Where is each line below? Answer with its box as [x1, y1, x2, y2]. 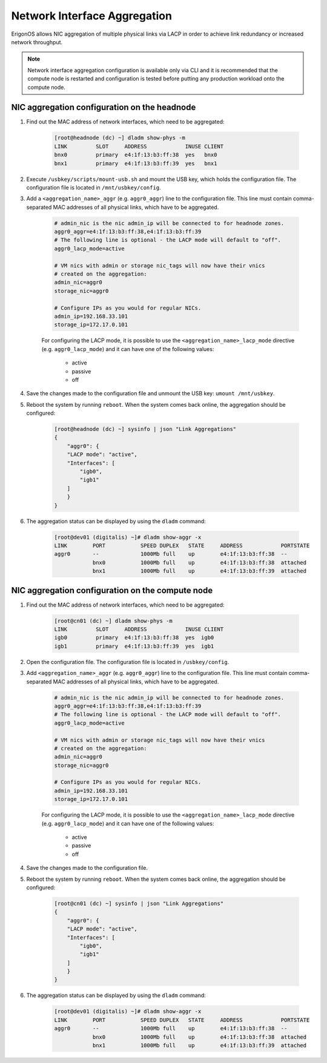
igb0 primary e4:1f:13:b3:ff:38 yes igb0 [54, 634, 214, 641]
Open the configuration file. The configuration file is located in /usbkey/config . [26, 658, 230, 665]
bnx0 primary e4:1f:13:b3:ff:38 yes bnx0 [54, 151, 217, 159]
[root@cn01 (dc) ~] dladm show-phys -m [54, 617, 173, 624]
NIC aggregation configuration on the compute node [11, 585, 213, 596]
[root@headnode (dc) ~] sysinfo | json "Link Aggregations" [54, 426, 237, 433]
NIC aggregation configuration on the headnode [11, 102, 196, 113]
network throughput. [11, 38, 63, 45]
